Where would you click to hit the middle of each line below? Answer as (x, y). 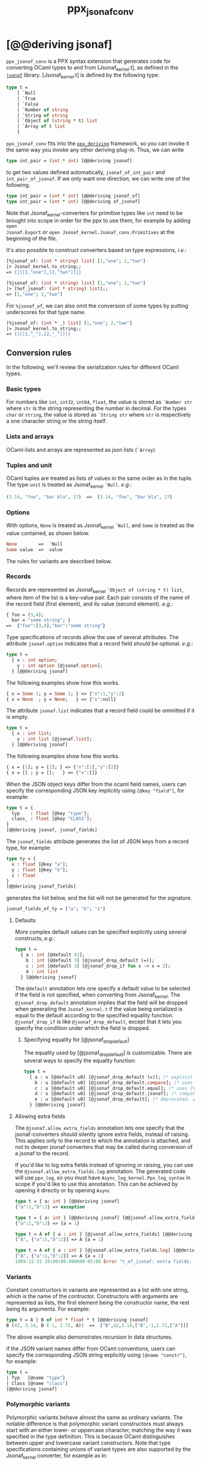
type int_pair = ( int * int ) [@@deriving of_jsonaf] (73, 201)
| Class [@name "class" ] (37, 1383)
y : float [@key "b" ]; (40, 870)
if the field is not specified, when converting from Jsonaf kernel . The (98, 996)
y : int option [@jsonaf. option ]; (60, 665)
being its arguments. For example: (48, 1309)
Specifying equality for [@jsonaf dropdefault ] (77, 1040)
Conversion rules (39, 353)
